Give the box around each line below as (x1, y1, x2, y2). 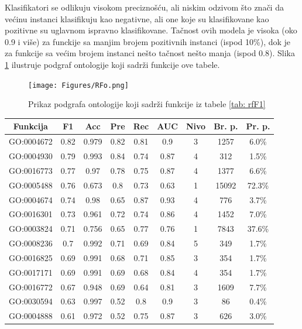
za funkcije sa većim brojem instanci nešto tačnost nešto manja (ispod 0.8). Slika (5, 47, 295, 59)
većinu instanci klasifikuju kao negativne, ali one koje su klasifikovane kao (5, 12, 269, 25)
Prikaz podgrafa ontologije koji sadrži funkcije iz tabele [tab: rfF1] (28, 98, 266, 110)
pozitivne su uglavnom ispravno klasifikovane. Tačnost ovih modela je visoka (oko (5, 24, 297, 36)
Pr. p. (246, 120, 270, 132)
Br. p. (214, 120, 238, 132)
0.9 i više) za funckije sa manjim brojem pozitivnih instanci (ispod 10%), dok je (5, 35, 291, 47)
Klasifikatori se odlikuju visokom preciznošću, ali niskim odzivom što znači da (5, 1, 284, 13)
